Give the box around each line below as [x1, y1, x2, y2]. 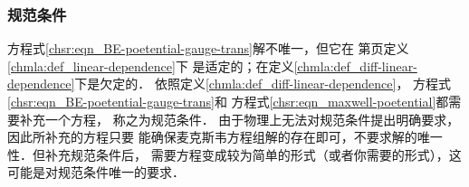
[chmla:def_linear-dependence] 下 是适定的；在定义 [7, 56, 294, 75]
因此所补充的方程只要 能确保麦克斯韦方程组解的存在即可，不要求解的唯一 [7, 127, 443, 146]
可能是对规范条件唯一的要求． [7, 163, 185, 182]
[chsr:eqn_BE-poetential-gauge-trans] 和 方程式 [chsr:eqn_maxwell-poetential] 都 [7, 92, 449, 110]
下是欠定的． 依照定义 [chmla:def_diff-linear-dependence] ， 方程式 [74, 74, 452, 93]
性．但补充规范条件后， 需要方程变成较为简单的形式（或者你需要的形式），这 [7, 145, 462, 164]
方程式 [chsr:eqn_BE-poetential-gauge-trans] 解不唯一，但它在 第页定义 [7, 39, 409, 58]
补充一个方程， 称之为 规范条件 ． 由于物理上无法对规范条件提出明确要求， [19, 109, 460, 128]
